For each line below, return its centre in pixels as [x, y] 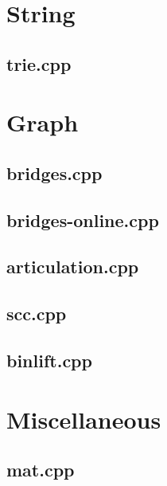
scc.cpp [37, 314]
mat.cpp [41, 470]
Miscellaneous [84, 419]
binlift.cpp [49, 361]
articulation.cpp [73, 267]
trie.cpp [39, 63]
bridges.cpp [54, 172]
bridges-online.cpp [83, 219]
